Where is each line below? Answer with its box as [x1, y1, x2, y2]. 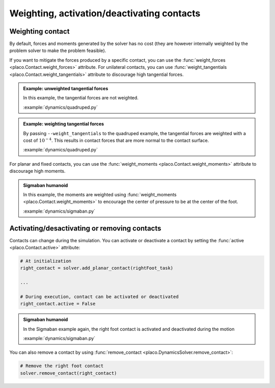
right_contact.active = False [20, 301, 96, 307]
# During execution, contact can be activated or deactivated [20, 294, 179, 299]
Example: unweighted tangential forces [23, 86, 108, 92]
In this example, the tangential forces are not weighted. [23, 95, 139, 101]
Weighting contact [9, 27, 70, 36]
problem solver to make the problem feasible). [9, 47, 106, 54]
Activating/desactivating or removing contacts [9, 224, 161, 232]
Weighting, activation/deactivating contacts [9, 8, 201, 19]
